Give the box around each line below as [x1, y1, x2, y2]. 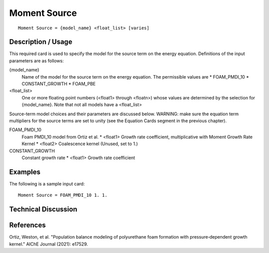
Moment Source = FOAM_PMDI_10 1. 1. [18, 192, 108, 198]
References [9, 221, 46, 230]
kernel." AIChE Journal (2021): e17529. [9, 241, 88, 247]
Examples [9, 168, 41, 176]
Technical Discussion [9, 205, 77, 214]
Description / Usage [9, 38, 72, 46]
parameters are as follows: [9, 58, 64, 64]
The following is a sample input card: [9, 180, 85, 186]
